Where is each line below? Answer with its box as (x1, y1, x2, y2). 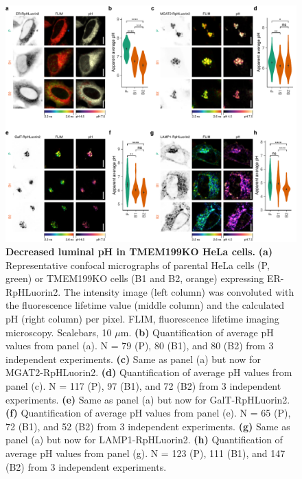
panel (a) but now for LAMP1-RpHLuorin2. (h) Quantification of (5, 432, 283, 447)
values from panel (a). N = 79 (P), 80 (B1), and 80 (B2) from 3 (5, 338, 274, 353)
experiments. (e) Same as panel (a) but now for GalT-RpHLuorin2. (5, 392, 290, 406)
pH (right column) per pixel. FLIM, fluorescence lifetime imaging (5, 312, 279, 326)
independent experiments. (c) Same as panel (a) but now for (5, 351, 261, 366)
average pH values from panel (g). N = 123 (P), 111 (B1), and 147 (5, 446, 286, 460)
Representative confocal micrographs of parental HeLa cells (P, (5, 257, 270, 272)
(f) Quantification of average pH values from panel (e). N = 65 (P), (5, 406, 291, 420)
